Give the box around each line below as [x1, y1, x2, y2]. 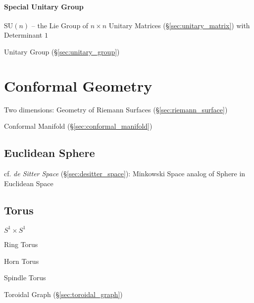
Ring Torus [4, 239, 38, 249]
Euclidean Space [4, 178, 53, 188]
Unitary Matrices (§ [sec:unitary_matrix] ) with [108, 20, 250, 30]
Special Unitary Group [4, 1, 84, 11]
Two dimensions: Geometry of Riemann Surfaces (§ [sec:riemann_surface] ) [4, 104, 228, 114]
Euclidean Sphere [4, 145, 95, 160]
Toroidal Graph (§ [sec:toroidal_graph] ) [4, 289, 123, 299]
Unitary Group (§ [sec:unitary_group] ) [4, 46, 120, 56]
